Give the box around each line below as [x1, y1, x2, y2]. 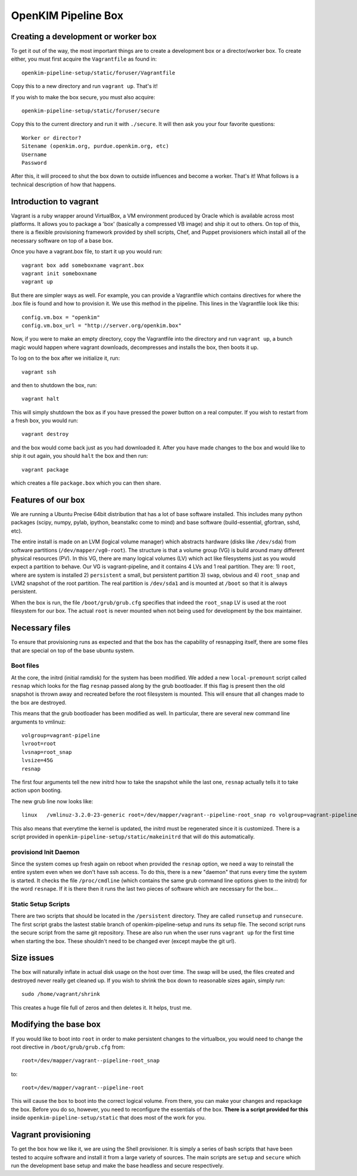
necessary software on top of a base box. [11, 237, 113, 244]
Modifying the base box [11, 1020, 101, 1030]
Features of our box [11, 495, 86, 505]
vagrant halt [21, 395, 59, 403]
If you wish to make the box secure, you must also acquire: [11, 93, 156, 100]
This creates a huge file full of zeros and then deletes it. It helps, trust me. [11, 1004, 192, 1011]
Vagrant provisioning [11, 1130, 91, 1140]
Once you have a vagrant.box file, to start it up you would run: [11, 248, 163, 255]
